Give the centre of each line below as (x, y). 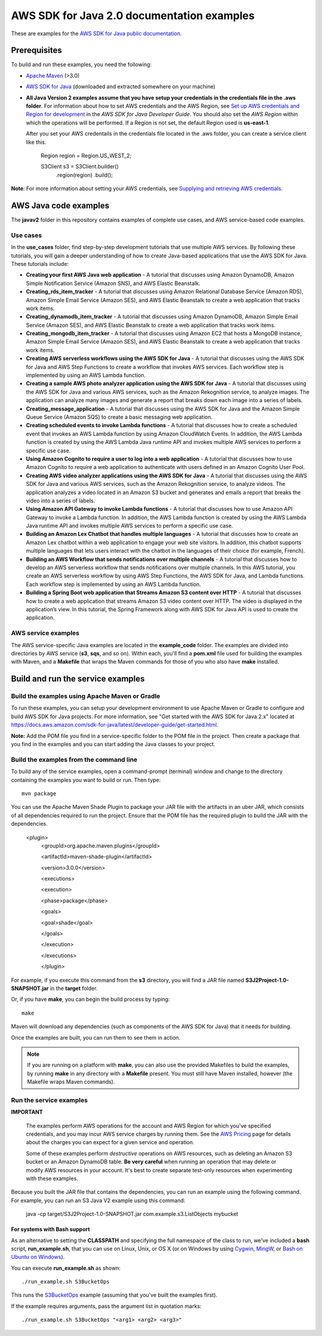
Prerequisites (36, 50)
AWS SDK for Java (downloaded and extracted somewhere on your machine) (121, 87)
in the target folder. (74, 988)
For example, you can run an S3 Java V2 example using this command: (98, 1200)
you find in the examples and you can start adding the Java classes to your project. (113, 744)
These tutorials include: (40, 263)
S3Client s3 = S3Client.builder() (80, 167)
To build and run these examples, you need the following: (81, 65)
